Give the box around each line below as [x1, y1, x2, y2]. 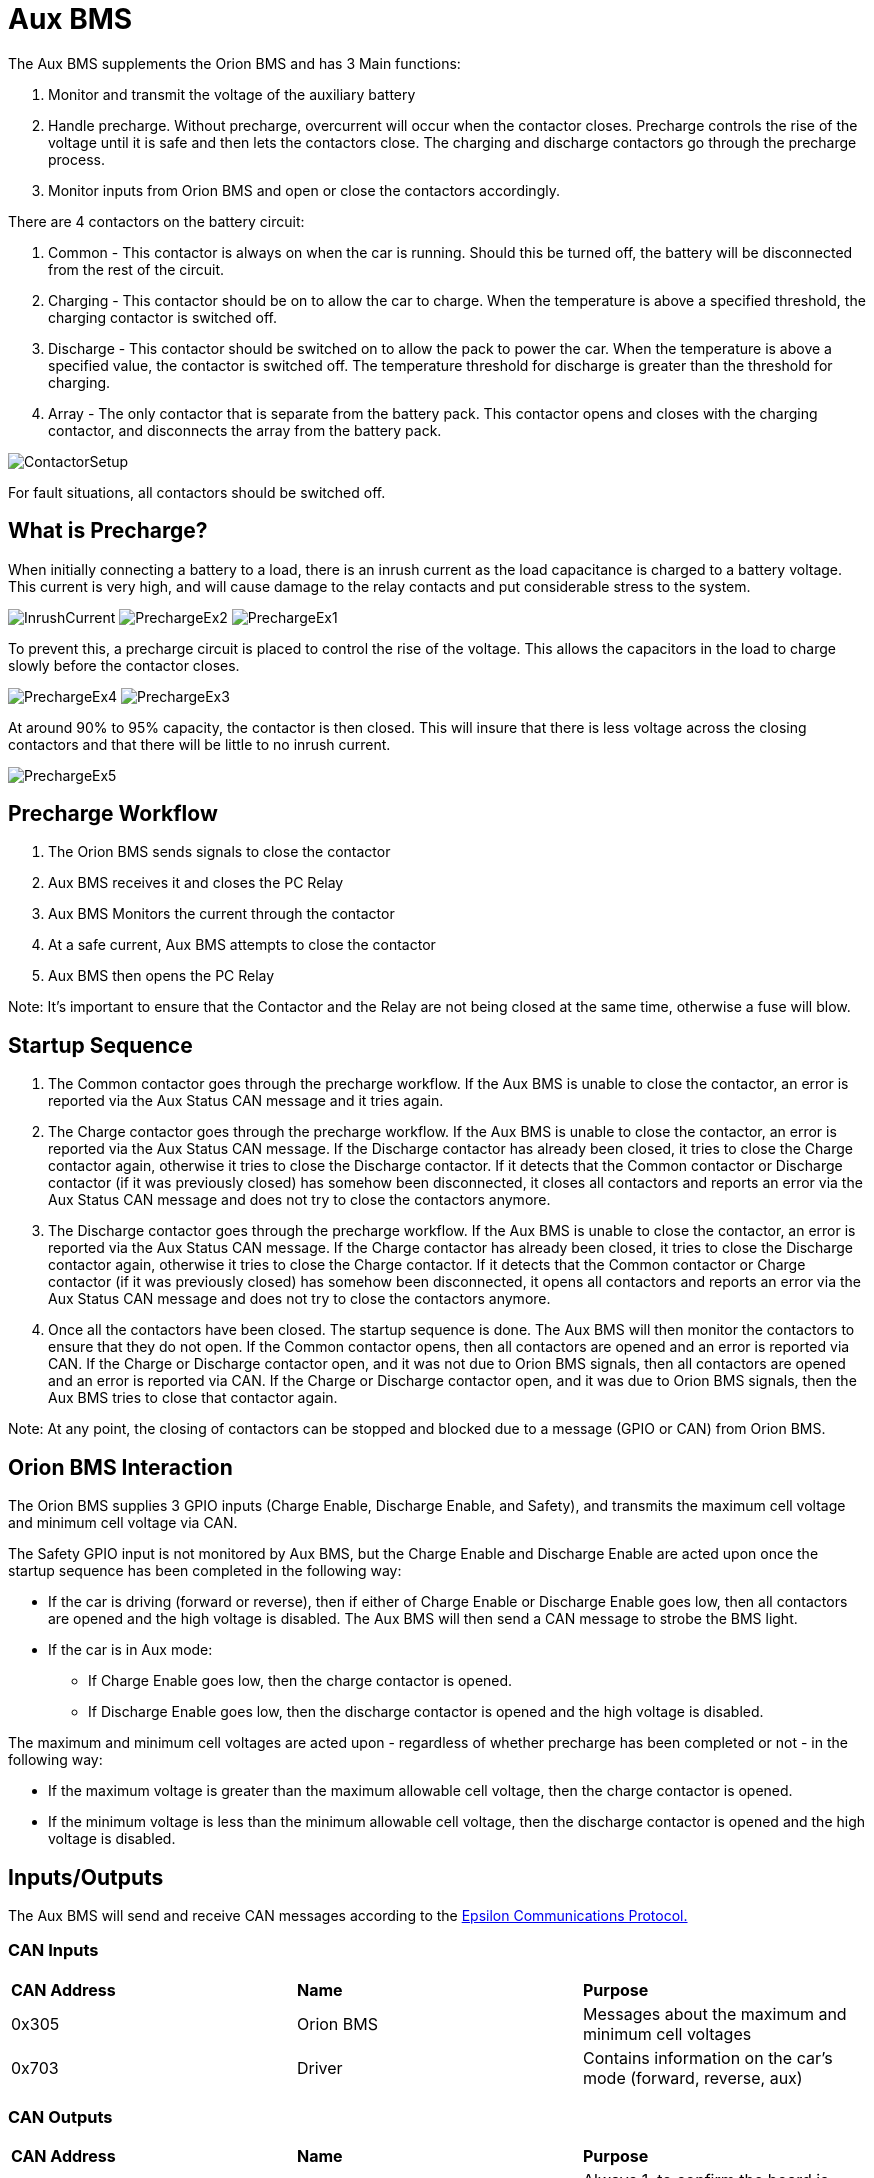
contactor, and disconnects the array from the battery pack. [48, 421, 442, 439]
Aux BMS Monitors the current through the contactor [48, 905, 395, 923]
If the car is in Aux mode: [48, 1641, 213, 1659]
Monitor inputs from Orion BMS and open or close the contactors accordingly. [48, 181, 560, 199]
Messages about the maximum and [582, 2003, 847, 2024]
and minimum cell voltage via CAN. [8, 1514, 238, 1532]
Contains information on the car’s [582, 2047, 833, 2068]
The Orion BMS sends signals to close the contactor [48, 843, 391, 861]
